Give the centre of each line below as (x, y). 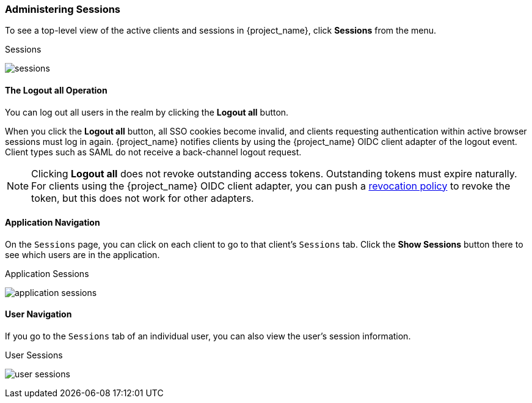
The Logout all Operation (56, 90)
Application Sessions (47, 273)
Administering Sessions (63, 9)
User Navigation (38, 314)
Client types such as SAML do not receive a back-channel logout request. (153, 152)
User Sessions (34, 355)
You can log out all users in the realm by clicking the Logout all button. (147, 112)
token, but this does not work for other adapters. (143, 198)
